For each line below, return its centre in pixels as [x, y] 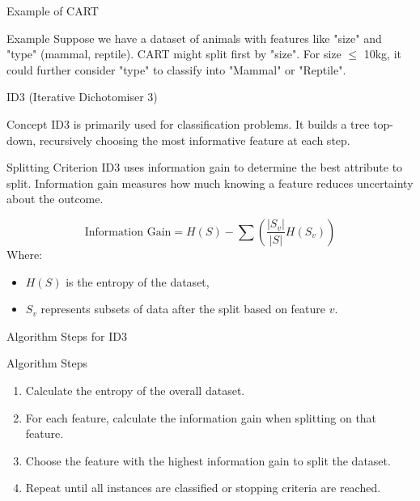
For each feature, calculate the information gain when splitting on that [201, 417]
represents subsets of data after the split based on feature [183, 309]
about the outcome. [55, 199]
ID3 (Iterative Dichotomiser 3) [82, 97]
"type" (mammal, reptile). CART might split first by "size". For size [174, 54]
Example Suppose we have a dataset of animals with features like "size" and [194, 38]
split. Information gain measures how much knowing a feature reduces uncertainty [210, 183]
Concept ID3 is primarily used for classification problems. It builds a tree [188, 123]
